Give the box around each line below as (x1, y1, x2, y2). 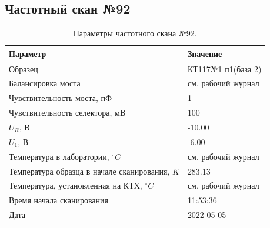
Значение (187, 47, 222, 59)
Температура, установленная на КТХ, (9, 179, 142, 192)
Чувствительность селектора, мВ (9, 106, 126, 119)
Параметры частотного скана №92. (73, 27, 197, 39)
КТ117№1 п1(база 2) (187, 62, 262, 75)
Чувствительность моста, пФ (9, 92, 112, 104)
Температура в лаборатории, (9, 150, 109, 162)
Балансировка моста (9, 77, 81, 89)
